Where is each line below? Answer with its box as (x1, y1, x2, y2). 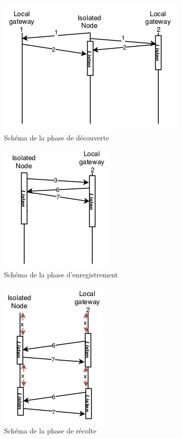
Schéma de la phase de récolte (4, 425, 97, 435)
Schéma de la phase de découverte (4, 132, 109, 142)
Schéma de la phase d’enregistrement (4, 269, 118, 279)
